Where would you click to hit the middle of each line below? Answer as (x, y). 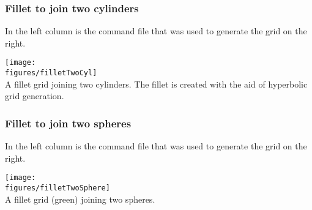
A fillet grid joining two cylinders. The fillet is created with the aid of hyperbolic (156, 84)
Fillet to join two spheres (68, 123)
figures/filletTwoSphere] (58, 188)
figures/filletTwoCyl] (51, 73)
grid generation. (35, 96)
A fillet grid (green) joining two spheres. (80, 199)
